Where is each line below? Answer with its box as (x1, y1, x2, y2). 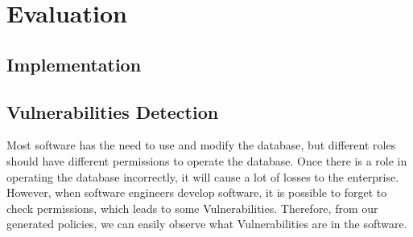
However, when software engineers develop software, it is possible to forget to (6, 184, 387, 201)
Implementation (6, 51, 142, 76)
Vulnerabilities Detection (6, 99, 219, 124)
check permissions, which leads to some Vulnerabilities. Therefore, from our (6, 199, 378, 216)
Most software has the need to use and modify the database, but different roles (6, 137, 396, 153)
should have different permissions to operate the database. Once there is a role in (6, 152, 407, 169)
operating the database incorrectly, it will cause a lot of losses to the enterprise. (6, 168, 399, 185)
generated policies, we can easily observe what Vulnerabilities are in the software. (6, 215, 407, 232)
